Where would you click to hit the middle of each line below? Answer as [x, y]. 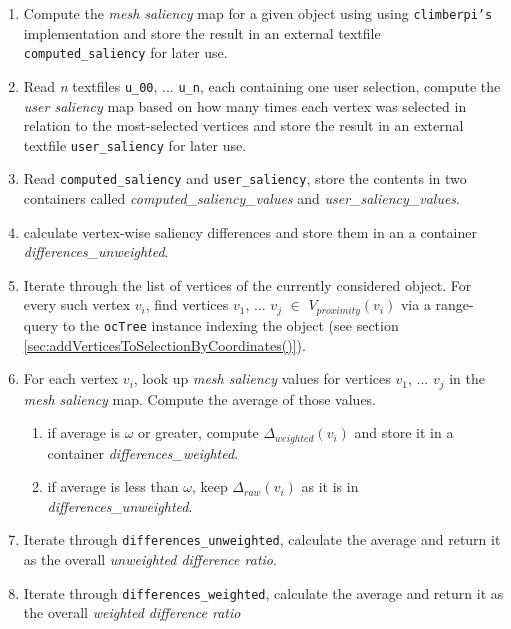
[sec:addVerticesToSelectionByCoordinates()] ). [164, 344]
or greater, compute [198, 432]
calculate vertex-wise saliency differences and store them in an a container [250, 231]
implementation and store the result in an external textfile [202, 32]
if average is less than [113, 486]
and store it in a [404, 432]
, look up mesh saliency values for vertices [262, 378]
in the [467, 378]
